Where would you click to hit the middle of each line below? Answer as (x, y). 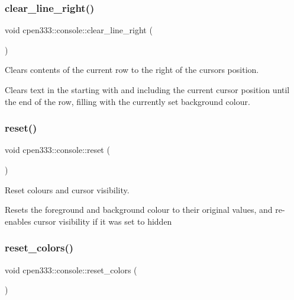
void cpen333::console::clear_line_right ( (79, 30)
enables (18, 221)
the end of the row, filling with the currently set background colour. (127, 101)
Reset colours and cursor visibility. (67, 189)
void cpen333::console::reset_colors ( (71, 269)
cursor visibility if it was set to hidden (103, 221)
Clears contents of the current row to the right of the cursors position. (132, 70)
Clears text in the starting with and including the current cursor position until (147, 90)
